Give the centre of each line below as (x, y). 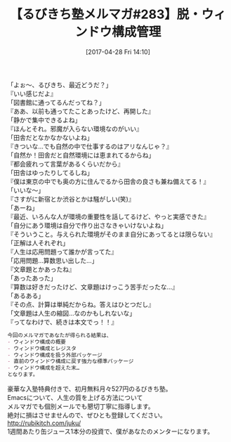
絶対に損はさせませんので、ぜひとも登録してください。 (87, 415)
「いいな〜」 (26, 190)
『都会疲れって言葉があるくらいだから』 (66, 164)
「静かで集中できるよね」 (44, 119)
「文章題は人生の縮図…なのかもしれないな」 (72, 313)
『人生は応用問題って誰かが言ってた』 (62, 252)
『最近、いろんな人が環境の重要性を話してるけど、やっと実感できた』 (108, 216)
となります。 (23, 375)
